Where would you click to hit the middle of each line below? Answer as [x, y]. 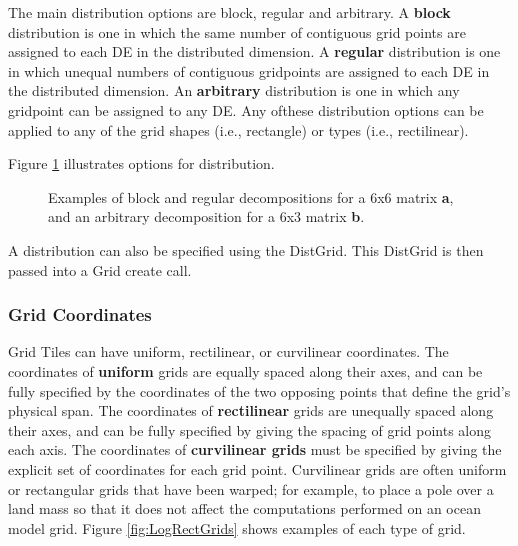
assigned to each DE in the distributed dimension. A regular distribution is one [254, 51]
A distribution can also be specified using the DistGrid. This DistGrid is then [246, 249]
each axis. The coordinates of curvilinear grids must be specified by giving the [255, 449]
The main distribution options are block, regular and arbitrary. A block [229, 12]
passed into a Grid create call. [100, 269]
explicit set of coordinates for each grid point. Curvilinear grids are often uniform [257, 468]
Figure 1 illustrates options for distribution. [141, 163]
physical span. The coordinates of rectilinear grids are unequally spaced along [251, 410]
